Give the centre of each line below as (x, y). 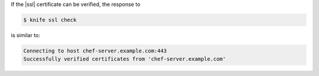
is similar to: (26, 35)
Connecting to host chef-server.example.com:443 (95, 51)
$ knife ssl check (50, 20)
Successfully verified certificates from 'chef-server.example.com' (125, 59)
